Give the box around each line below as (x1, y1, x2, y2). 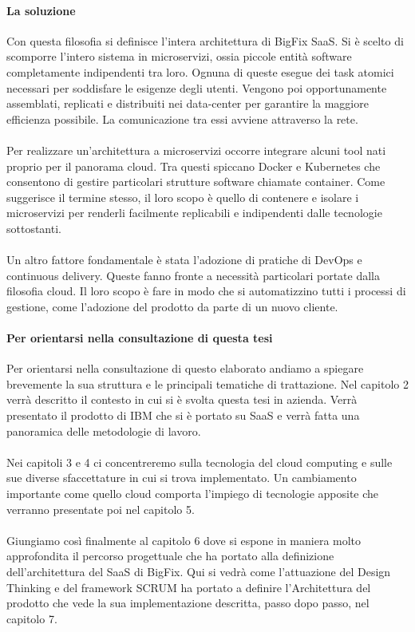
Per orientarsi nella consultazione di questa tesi (6, 330, 273, 346)
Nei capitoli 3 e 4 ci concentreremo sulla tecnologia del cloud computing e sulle (6, 453, 393, 470)
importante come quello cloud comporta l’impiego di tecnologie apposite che (6, 485, 379, 502)
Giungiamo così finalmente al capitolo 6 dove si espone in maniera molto (6, 531, 362, 548)
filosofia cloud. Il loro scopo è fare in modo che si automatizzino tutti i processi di (6, 282, 406, 299)
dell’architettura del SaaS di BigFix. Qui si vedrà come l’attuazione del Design (6, 563, 391, 579)
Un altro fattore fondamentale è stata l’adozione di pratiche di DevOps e (6, 251, 362, 268)
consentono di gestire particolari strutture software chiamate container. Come (6, 173, 385, 190)
